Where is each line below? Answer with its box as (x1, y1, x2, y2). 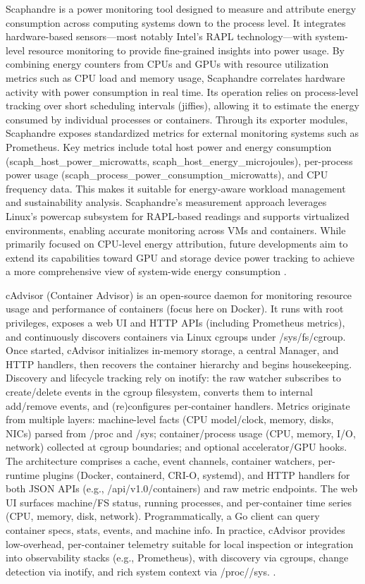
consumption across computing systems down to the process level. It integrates (6, 15, 346, 30)
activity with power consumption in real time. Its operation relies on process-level (6, 84, 359, 99)
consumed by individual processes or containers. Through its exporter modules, (6, 111, 348, 126)
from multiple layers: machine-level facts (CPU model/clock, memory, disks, (6, 412, 334, 427)
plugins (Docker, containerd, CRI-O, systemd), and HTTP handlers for (42, 467, 350, 482)
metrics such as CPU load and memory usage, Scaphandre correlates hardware (6, 70, 345, 85)
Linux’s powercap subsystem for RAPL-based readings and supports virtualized (6, 208, 349, 223)
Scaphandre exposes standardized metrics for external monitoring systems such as (6, 126, 359, 140)
